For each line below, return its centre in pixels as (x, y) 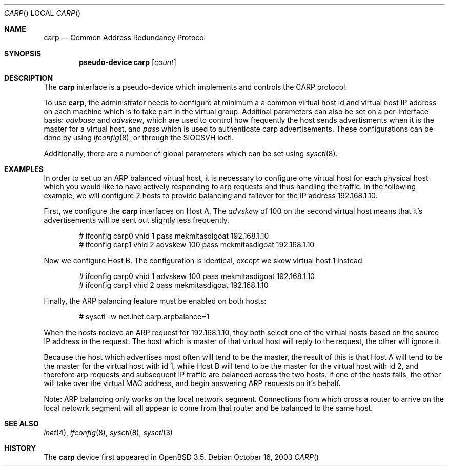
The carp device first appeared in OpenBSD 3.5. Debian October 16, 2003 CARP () (181, 457)
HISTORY (20, 448)
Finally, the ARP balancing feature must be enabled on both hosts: (155, 301)
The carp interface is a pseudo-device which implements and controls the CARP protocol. (196, 87)
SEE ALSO (22, 424)
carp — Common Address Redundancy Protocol (125, 38)
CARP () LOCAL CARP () (43, 13)
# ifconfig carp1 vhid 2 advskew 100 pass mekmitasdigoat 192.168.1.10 (197, 244)
